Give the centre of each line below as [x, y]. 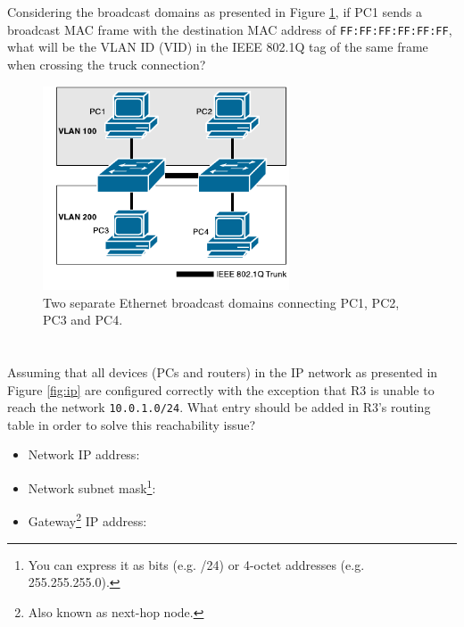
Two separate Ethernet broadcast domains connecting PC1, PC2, [221, 302]
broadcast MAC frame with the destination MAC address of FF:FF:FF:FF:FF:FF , [230, 29]
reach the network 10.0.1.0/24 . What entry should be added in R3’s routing [219, 407]
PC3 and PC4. [83, 320]
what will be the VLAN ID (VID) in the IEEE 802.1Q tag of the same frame [218, 47]
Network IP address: [84, 454]
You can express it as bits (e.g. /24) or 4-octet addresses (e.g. [196, 564]
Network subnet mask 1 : [92, 487]
